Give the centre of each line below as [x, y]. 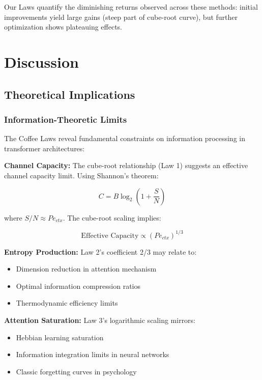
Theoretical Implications [70, 94]
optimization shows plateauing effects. [63, 27]
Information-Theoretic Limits [66, 119]
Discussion [41, 61]
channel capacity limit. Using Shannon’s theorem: [81, 175]
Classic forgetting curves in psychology [76, 371]
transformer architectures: [45, 148]
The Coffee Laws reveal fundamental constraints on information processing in [125, 138]
